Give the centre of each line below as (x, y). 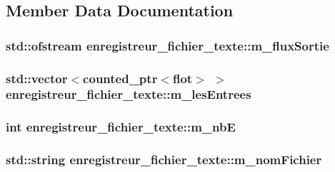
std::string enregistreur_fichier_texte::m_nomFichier (164, 160)
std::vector (37, 78)
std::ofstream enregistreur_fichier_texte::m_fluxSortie (167, 45)
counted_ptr (120, 78)
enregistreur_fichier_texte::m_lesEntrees (129, 94)
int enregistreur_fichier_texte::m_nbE (121, 127)
